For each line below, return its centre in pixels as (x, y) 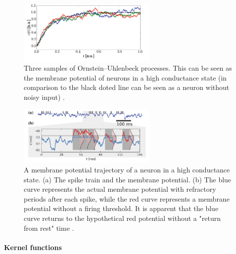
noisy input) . (44, 97)
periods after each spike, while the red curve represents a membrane (127, 198)
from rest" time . (49, 228)
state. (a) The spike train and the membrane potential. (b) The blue (128, 179)
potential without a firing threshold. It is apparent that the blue (121, 208)
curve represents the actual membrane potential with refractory (120, 189)
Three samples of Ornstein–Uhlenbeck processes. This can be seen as (128, 68)
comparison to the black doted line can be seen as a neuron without (127, 87)
